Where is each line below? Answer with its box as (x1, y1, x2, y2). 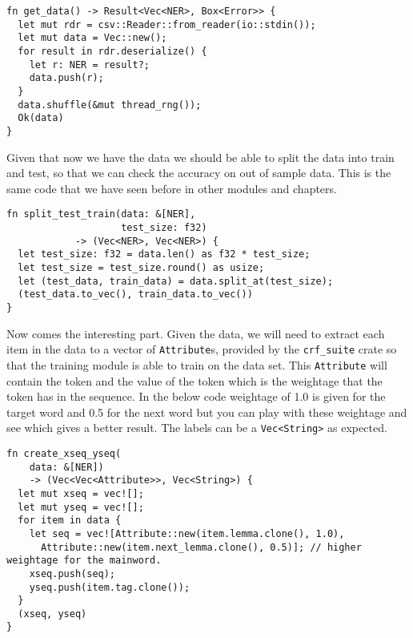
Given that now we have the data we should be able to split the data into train (6, 148, 395, 165)
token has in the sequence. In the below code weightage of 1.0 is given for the (6, 388, 386, 405)
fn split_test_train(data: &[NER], (6, 208, 196, 220)
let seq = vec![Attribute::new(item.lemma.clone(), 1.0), (29, 527, 345, 539)
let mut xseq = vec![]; (18, 487, 144, 499)
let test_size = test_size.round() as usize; (18, 261, 265, 273)
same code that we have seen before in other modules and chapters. (6, 180, 337, 196)
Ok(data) (18, 112, 64, 124)
